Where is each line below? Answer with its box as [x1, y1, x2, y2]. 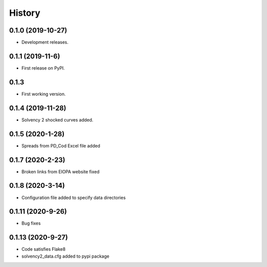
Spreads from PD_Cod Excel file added [21, 143, 100, 149]
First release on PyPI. [21, 65, 65, 71]
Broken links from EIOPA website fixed [21, 168, 100, 175]
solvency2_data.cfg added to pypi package [21, 253, 110, 259]
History [9, 7, 41, 18]
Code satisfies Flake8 [21, 246, 66, 252]
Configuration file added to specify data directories [21, 194, 126, 200]
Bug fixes [21, 220, 41, 227]
